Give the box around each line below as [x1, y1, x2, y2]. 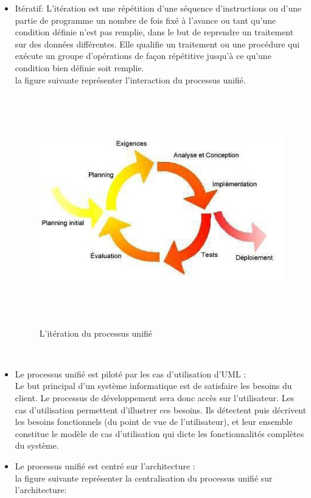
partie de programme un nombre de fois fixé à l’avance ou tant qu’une [15, 13, 276, 26]
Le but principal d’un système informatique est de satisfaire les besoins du [15, 379, 292, 392]
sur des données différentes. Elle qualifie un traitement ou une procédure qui [15, 37, 300, 50]
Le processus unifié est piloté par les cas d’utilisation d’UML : [15, 367, 246, 380]
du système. [15, 439, 59, 452]
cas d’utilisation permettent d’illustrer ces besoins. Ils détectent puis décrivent [15, 403, 307, 416]
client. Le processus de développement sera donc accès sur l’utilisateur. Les [15, 391, 295, 404]
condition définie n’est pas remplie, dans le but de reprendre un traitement [15, 26, 294, 38]
